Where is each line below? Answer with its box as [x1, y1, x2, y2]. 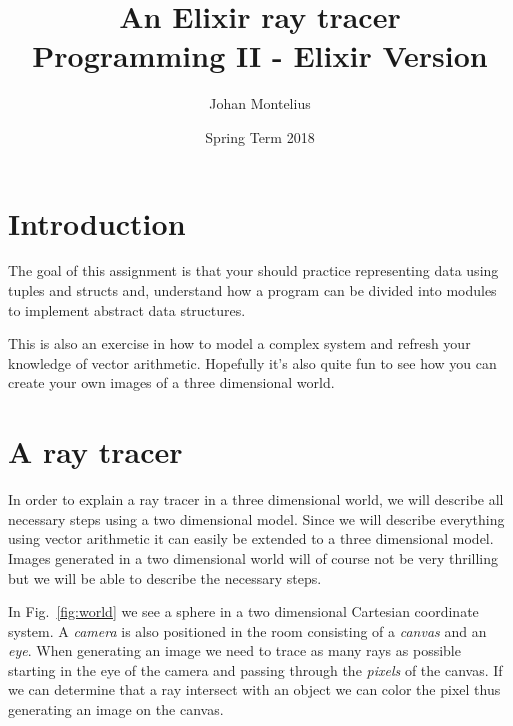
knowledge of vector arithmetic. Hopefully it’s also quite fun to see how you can [8, 352, 497, 373]
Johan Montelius [209, 93, 311, 114]
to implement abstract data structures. [8, 299, 246, 320]
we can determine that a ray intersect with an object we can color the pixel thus [8, 679, 501, 700]
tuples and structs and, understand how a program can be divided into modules [8, 280, 497, 301]
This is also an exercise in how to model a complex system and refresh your [8, 333, 471, 354]
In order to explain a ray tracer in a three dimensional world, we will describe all [8, 489, 504, 510]
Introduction [8, 202, 186, 243]
